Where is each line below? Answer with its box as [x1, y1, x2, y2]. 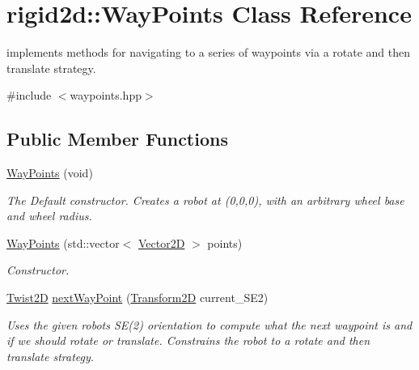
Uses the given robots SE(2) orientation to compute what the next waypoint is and [6, 316, 413, 333]
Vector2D [138, 234, 185, 251]
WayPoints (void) [6, 164, 93, 181]
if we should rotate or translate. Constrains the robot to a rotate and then [6, 332, 370, 349]
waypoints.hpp [70, 87, 142, 104]
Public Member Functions [6, 126, 228, 151]
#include [6, 87, 52, 104]
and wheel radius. [6, 207, 92, 224]
